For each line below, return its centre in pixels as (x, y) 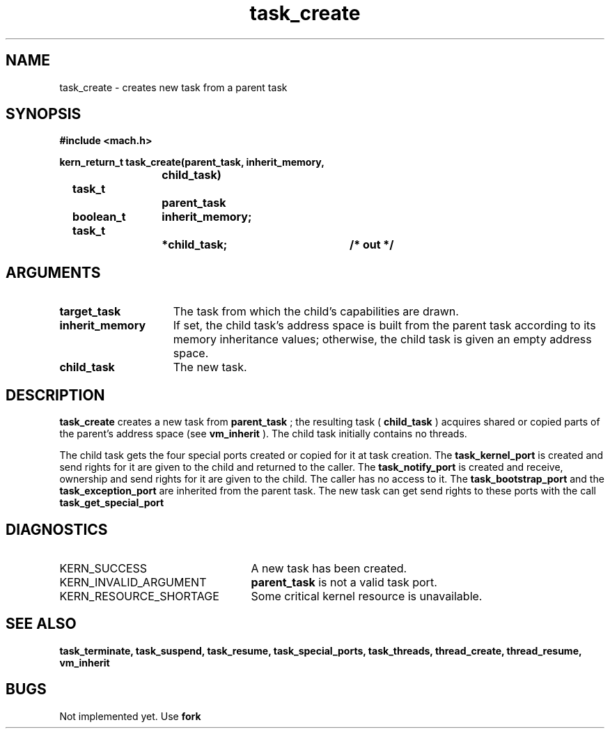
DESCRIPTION (55, 395)
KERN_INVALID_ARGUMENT (133, 582)
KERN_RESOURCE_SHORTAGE (139, 596)
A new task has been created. (329, 568)
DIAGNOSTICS (57, 529)
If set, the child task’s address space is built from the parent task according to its (384, 326)
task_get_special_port (112, 503)
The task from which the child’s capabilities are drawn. (316, 312)
